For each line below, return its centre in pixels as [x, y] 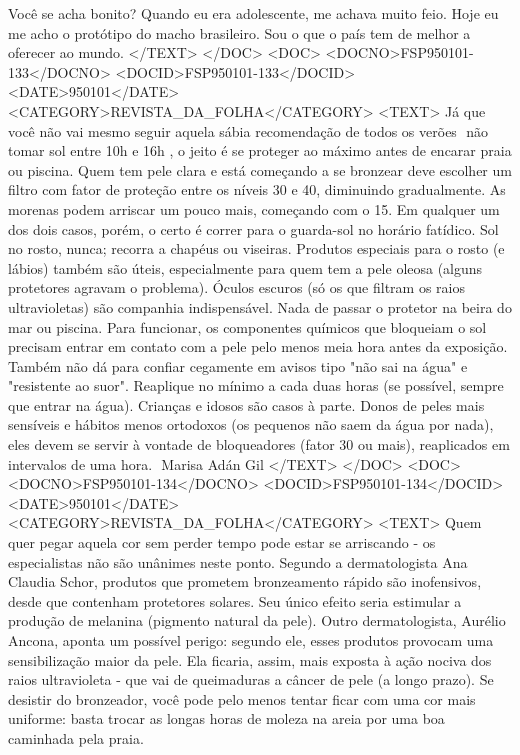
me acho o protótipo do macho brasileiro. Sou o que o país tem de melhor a [239, 32]
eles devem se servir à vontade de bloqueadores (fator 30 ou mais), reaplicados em [259, 444]
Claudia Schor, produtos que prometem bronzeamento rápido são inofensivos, [245, 581]
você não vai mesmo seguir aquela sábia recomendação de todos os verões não [248, 130]
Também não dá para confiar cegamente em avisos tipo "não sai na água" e [238, 365]
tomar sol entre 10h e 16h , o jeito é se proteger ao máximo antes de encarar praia [260, 150]
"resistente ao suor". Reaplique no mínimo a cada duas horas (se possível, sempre [256, 385]
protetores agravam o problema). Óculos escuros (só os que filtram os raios [237, 287]
